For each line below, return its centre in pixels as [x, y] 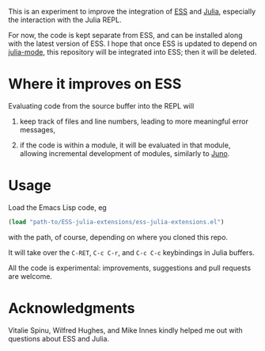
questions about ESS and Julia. [59, 338]
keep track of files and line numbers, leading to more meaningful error [134, 121]
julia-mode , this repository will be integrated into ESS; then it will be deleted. [132, 52]
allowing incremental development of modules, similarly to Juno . [125, 153]
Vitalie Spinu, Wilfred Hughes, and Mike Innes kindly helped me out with [125, 330]
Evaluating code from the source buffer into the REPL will [101, 105]
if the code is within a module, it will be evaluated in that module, [125, 145]
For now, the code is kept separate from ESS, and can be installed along [125, 35]
